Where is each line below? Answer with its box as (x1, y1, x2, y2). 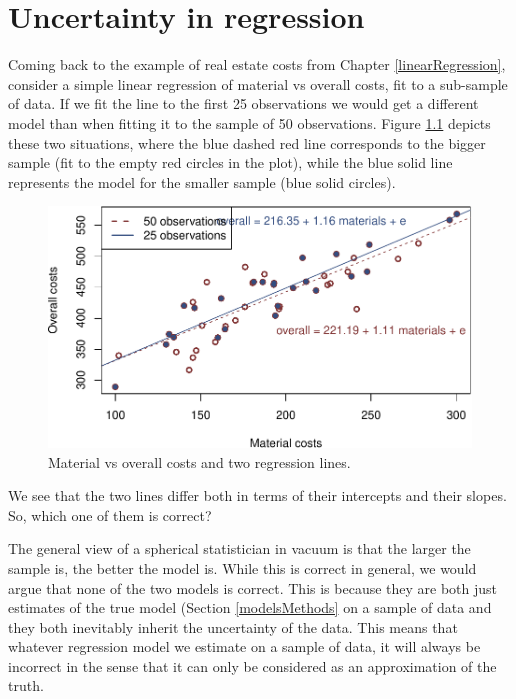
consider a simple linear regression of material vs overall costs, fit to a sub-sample (8, 73, 508, 94)
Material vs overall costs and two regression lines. (48, 451, 351, 472)
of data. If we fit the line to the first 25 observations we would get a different (8, 93, 479, 114)
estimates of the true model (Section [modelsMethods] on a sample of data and (8, 597, 492, 618)
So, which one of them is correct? (8, 504, 212, 525)
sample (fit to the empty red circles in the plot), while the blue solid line (8, 152, 453, 173)
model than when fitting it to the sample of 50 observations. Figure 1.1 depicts (8, 112, 491, 133)
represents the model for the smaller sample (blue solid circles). (8, 171, 396, 192)
